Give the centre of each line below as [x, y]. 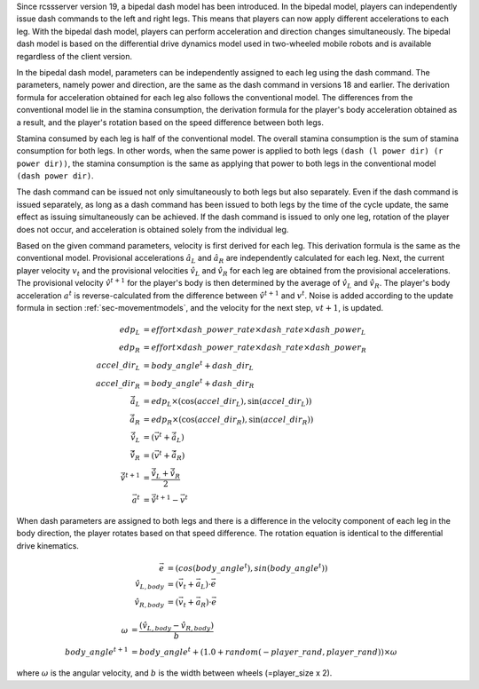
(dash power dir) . [55, 176]
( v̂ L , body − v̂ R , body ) [177, 626]
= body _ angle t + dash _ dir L [199, 366]
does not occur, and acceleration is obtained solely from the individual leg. [153, 229]
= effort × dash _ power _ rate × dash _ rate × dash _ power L [255, 331]
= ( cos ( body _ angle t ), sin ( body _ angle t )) [247, 567]
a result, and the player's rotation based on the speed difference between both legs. [170, 122]
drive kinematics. [48, 545]
